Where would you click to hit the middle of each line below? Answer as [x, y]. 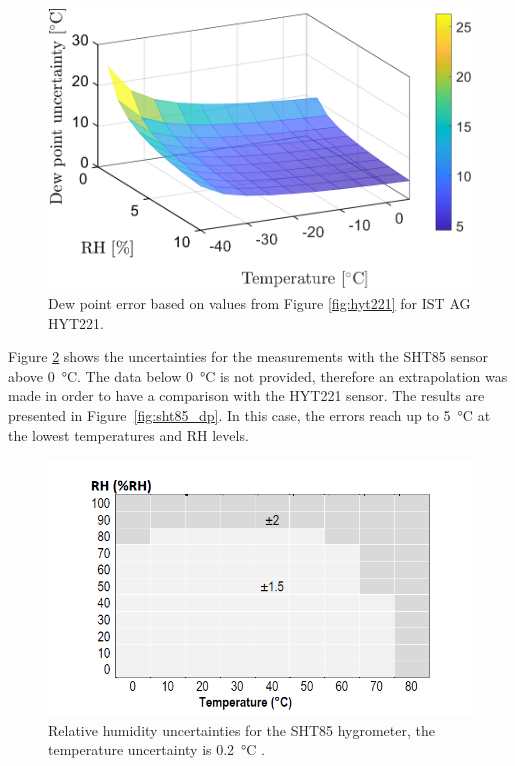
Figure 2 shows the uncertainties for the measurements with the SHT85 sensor [248, 356]
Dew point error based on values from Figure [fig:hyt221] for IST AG [259, 303]
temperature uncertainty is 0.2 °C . [157, 749]
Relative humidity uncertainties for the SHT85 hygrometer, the [241, 729]
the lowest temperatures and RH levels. [128, 434]
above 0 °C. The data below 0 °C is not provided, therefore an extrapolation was [258, 375]
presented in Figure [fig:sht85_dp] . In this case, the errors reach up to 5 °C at [249, 415]
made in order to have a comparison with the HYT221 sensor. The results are [246, 395]
